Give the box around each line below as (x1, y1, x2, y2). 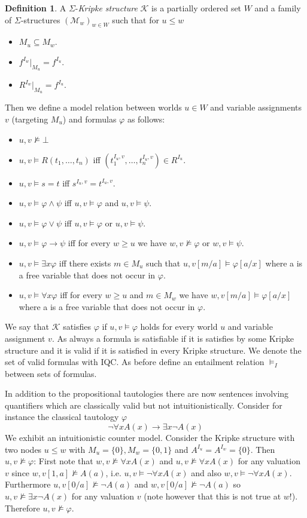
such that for (112, 13, 159, 26)
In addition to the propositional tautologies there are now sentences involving (5, 387, 289, 400)
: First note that (34, 455, 93, 467)
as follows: (127, 112, 165, 125)
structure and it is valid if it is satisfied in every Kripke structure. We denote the (5, 344, 302, 356)
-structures (20, 13, 60, 26)
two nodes (5, 443, 42, 455)
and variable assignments (210, 101, 302, 114)
